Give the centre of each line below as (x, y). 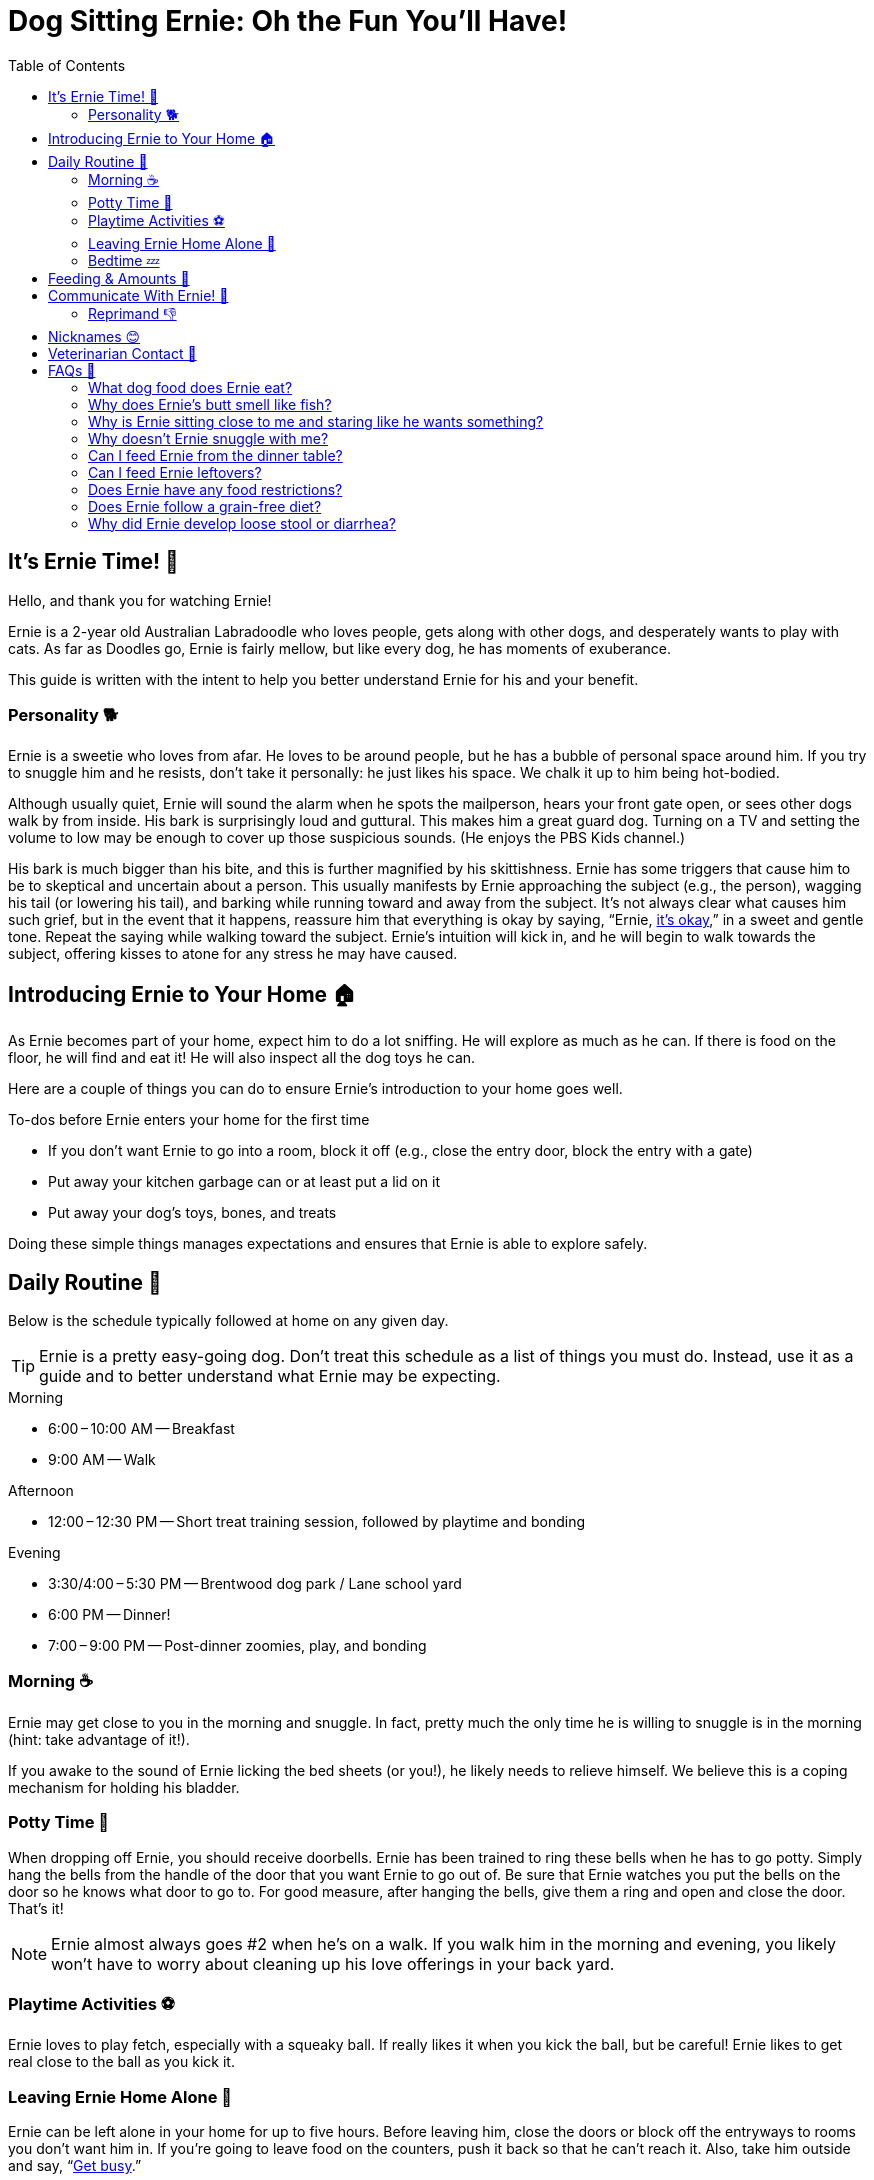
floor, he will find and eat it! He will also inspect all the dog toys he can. (242, 1058)
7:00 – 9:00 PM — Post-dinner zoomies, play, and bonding (237, 1646)
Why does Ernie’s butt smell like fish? (210, 404)
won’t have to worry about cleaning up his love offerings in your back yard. (333, 1963)
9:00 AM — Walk (102, 1460)
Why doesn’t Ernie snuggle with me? (208, 438)
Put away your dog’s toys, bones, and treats (192, 1213)
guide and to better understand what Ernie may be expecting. (270, 1376)
